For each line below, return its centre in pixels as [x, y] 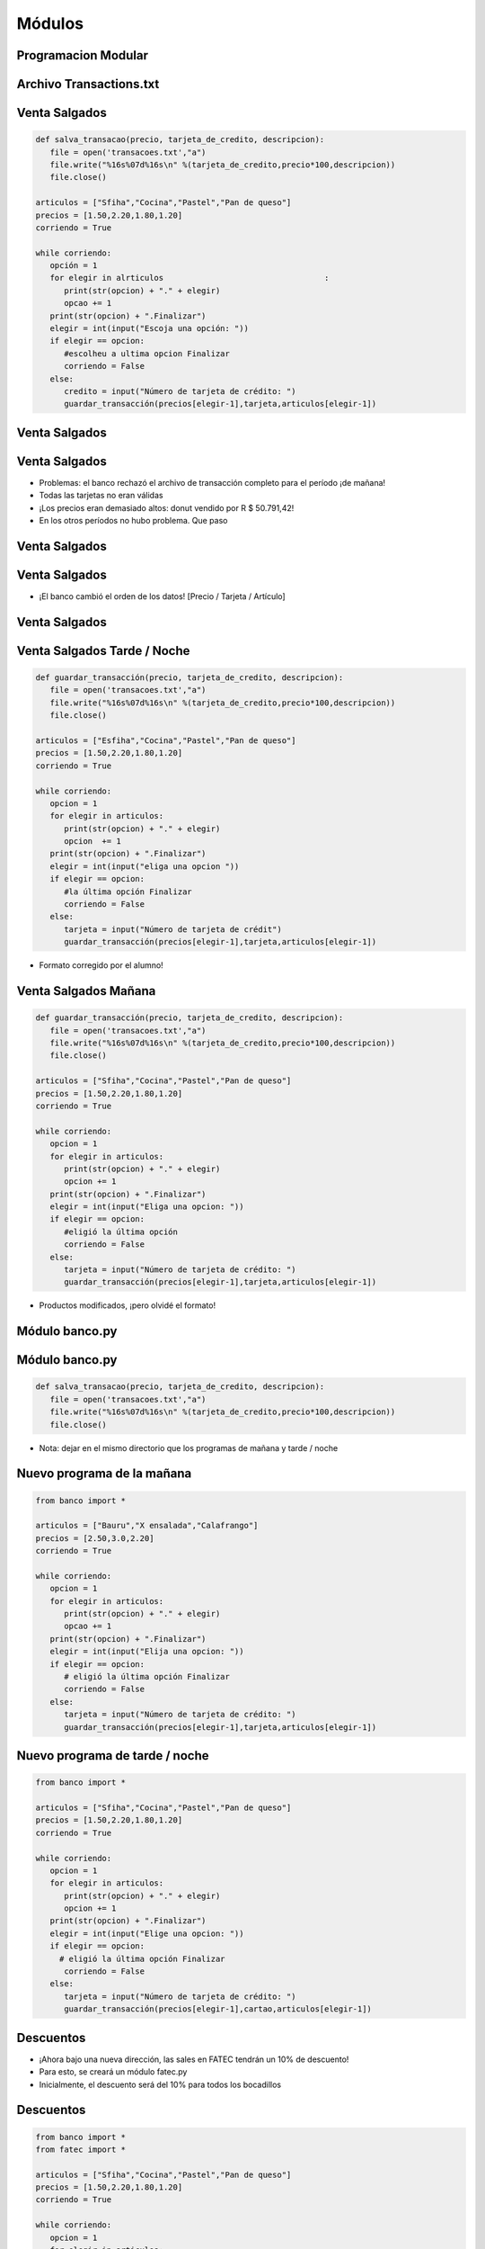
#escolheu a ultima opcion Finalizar [147, 354]
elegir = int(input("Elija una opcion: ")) [147, 1652]
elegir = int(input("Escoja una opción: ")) [149, 329]
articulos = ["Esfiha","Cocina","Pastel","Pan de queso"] [166, 740]
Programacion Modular [82, 55]
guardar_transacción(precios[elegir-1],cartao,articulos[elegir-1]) [218, 2009]
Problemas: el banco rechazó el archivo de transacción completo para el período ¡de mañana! [212, 482]
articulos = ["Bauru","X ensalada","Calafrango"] [147, 1526]
